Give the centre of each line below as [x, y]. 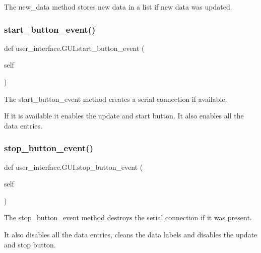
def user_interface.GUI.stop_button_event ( [74, 167]
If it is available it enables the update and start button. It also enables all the [124, 116]
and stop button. [30, 244]
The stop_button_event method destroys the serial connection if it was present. [128, 217]
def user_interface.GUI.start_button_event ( [74, 48]
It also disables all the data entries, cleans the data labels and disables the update [131, 234]
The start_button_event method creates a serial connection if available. [116, 99]
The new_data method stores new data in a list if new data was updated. [118, 7]
